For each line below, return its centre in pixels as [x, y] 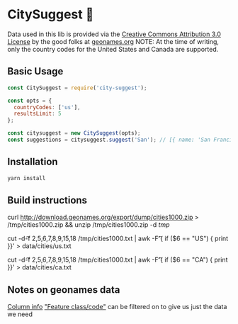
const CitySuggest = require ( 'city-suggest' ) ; [77, 88]
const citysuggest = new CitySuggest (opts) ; [74, 133]
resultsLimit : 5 [38, 114]
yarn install [27, 178]
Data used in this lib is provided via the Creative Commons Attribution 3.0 [114, 34]
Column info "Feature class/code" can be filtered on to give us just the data [117, 307]
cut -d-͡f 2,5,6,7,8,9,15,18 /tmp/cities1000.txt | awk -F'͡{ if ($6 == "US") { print [118, 239]
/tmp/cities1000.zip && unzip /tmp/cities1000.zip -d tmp [89, 225]
